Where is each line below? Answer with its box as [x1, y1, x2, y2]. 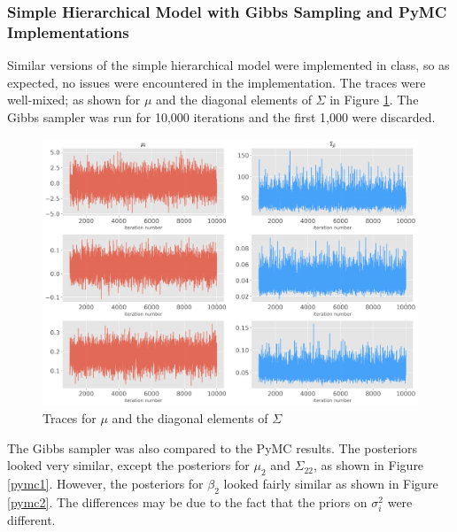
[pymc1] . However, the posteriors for [7, 474, 204, 492]
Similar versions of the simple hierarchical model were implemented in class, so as [7, 56, 450, 74]
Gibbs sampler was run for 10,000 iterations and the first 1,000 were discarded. [7, 107, 436, 126]
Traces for [43, 408, 97, 427]
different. [7, 510, 56, 528]
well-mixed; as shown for [7, 90, 141, 109]
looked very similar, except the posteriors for [7, 456, 250, 474]
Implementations [7, 20, 129, 42]
